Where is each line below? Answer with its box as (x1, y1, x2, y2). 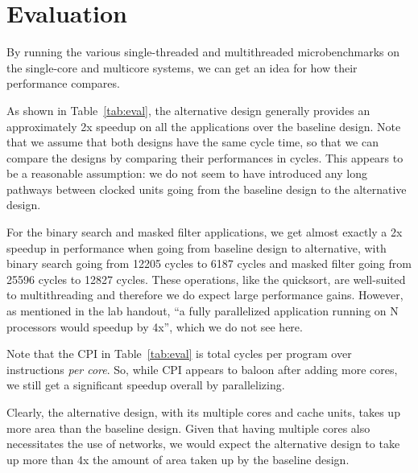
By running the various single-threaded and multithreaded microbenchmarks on (6, 43, 399, 60)
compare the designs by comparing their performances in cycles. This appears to (6, 149, 404, 166)
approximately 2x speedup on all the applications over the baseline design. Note (6, 117, 401, 134)
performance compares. (6, 75, 120, 92)
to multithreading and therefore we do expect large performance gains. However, (6, 286, 404, 303)
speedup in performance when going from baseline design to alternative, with (6, 239, 387, 256)
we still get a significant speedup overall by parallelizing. (6, 376, 285, 393)
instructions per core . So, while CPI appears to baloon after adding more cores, (6, 360, 398, 377)
